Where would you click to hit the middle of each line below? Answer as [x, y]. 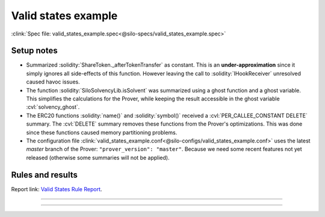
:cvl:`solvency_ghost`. [53, 107]
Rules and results [44, 175]
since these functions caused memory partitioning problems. [102, 132]
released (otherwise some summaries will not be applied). [98, 157]
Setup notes [34, 51]
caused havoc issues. [53, 82]
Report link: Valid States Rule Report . [57, 189]
